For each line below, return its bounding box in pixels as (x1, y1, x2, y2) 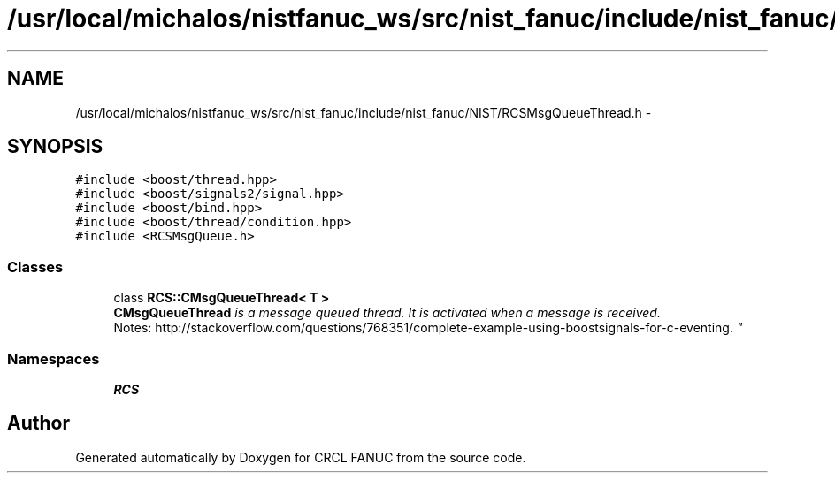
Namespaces (7, 349, 100, 368)
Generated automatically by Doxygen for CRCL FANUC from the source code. (75, 449, 526, 465)
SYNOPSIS (7, 135, 103, 158)
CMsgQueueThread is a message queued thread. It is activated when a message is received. (113, 305, 661, 321)
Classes (7, 257, 64, 276)
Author (7, 412, 70, 435)
